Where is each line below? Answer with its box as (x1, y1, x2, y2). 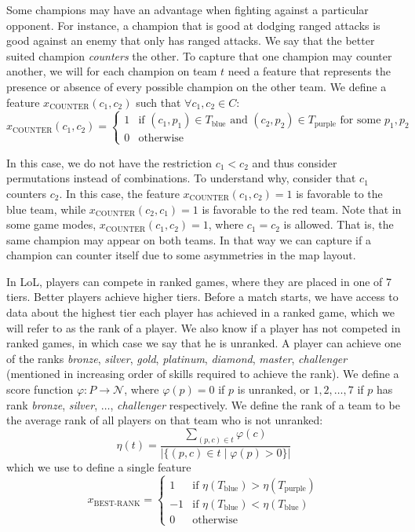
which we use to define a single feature (6, 458, 191, 475)
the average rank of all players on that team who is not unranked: (6, 412, 323, 428)
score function (6, 381, 74, 398)
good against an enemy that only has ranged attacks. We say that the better (6, 32, 375, 49)
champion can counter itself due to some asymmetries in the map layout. (6, 247, 356, 263)
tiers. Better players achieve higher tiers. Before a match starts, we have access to (6, 288, 399, 305)
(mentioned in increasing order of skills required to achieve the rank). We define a (6, 365, 399, 382)
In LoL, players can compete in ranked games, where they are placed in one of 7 (6, 273, 392, 289)
